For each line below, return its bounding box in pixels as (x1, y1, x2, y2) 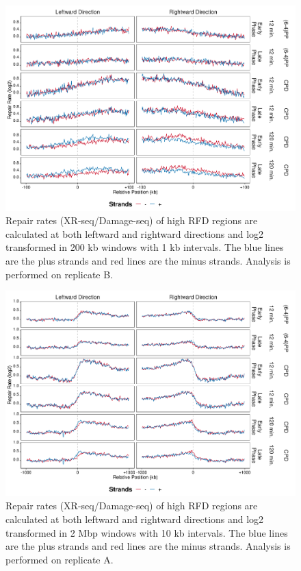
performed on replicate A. (5, 552, 114, 566)
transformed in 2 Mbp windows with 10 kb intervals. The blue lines (5, 525, 288, 539)
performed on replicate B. (5, 267, 114, 281)
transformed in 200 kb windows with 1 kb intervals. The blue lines (5, 240, 284, 254)
